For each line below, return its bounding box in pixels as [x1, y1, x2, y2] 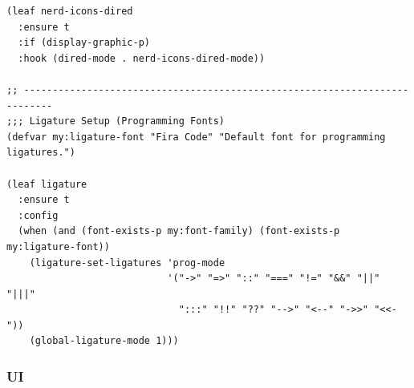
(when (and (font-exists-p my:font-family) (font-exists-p [18, 225, 340, 237]
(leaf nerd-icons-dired [6, 6, 133, 17]
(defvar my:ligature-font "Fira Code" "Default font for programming [6, 131, 386, 143]
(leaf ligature [6, 178, 87, 190]
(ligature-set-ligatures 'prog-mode [29, 257, 225, 269]
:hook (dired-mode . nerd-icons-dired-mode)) [18, 52, 266, 64]
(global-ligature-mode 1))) [29, 335, 179, 347]
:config [18, 209, 59, 221]
